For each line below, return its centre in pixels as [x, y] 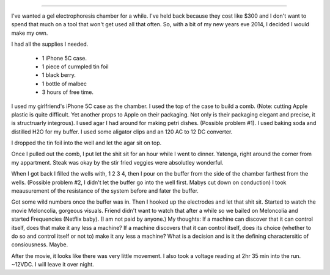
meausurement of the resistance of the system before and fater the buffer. [105, 191]
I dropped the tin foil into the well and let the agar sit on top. [86, 143]
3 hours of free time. [68, 92]
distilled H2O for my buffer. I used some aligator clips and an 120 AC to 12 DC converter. [122, 132]
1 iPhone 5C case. [64, 58]
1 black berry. [59, 75]
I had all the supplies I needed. [50, 44]
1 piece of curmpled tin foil [75, 66]
